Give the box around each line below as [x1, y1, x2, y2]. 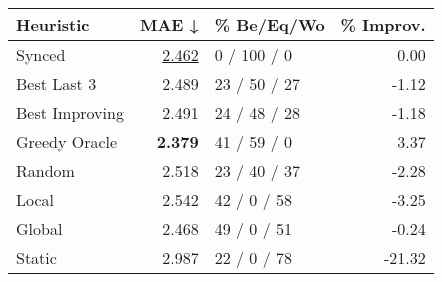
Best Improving [16, 101, 124, 124]
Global [16, 217, 63, 240]
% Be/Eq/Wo [214, 13, 325, 36]
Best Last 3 [16, 72, 97, 95]
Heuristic [16, 13, 90, 36]
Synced [16, 43, 66, 66]
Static [16, 246, 57, 269]
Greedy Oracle [16, 130, 118, 153]
